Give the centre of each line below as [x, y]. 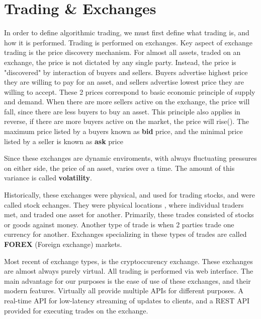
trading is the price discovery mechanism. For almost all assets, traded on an [122, 52]
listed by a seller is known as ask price [64, 141]
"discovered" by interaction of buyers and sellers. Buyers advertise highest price [126, 72]
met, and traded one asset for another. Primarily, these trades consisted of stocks [129, 214]
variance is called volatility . [48, 178]
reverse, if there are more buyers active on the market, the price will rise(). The [127, 121]
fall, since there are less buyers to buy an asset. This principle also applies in [122, 111]
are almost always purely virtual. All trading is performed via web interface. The [129, 271]
